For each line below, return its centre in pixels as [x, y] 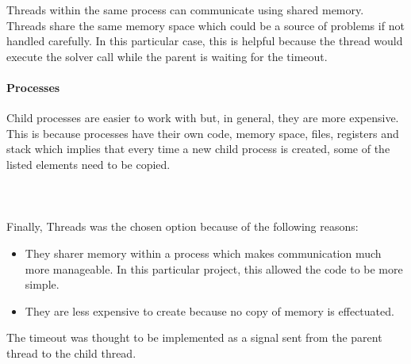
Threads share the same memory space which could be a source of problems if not [205, 25]
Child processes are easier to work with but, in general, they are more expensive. [203, 118]
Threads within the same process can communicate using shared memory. [185, 10]
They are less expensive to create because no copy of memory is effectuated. [209, 310]
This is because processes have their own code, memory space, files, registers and [203, 133]
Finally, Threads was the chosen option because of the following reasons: [182, 226]
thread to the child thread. [71, 353]
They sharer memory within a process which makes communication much [203, 253]
